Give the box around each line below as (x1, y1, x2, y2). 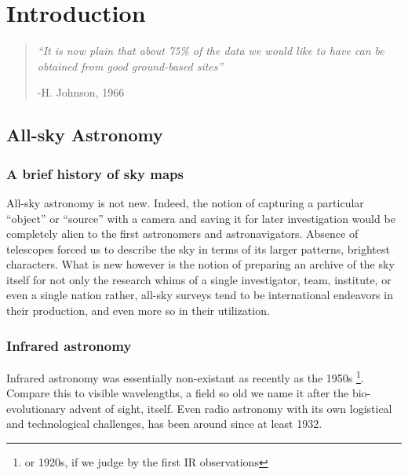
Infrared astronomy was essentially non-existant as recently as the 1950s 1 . (6, 367, 364, 385)
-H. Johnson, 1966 (37, 84, 125, 100)
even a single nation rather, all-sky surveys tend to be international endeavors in (6, 287, 393, 303)
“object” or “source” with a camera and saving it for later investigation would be (6, 210, 395, 226)
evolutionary (6, 400, 66, 416)
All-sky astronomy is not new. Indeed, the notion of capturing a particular (6, 194, 364, 210)
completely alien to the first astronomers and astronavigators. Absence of (6, 225, 359, 242)
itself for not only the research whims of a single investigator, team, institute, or (6, 271, 392, 287)
